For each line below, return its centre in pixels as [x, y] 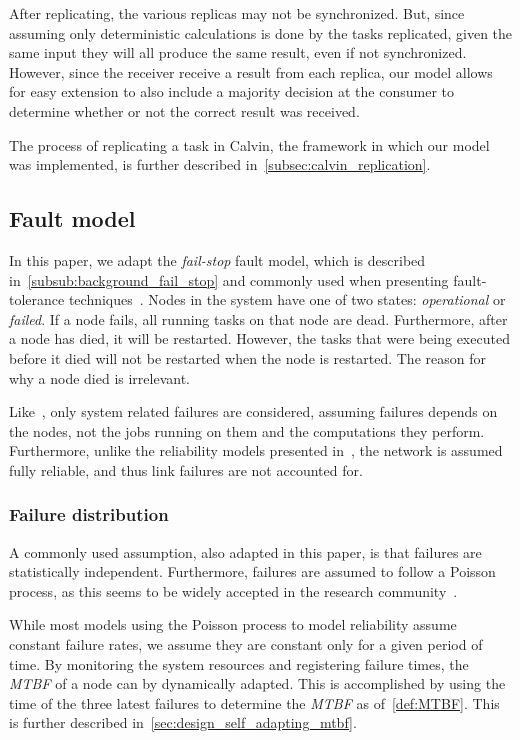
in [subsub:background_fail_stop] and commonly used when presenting [229, 279]
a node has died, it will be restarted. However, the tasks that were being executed [259, 338]
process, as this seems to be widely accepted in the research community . [233, 590]
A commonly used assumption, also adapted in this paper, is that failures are [245, 551]
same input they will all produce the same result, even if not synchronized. [238, 52]
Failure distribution [89, 514]
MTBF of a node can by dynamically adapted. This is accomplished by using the [257, 683]
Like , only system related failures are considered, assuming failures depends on [253, 411]
